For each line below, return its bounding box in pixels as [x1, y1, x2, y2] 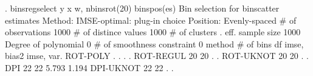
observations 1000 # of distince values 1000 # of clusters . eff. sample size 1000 [5, 26, 301, 38]
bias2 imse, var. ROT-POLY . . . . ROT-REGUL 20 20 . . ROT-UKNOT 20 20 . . [5, 49, 309, 62]
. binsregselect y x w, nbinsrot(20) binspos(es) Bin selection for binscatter [5, 2, 280, 14]
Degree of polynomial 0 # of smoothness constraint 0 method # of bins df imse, [5, 37, 304, 50]
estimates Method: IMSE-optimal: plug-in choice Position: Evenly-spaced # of [5, 13, 297, 26]
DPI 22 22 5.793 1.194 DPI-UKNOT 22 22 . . [5, 61, 174, 74]
